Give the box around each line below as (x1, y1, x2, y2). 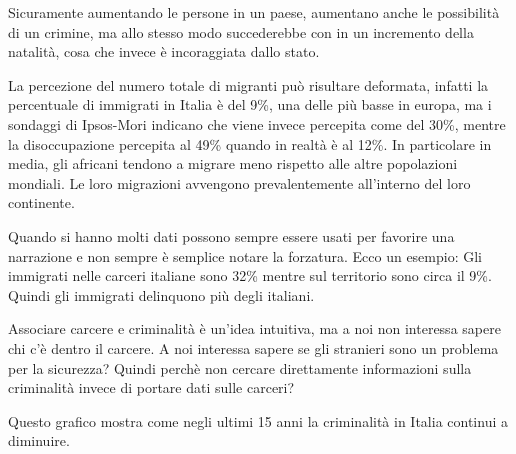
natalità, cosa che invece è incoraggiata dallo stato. (8, 41, 320, 62)
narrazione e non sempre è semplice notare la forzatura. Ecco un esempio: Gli (8, 245, 482, 266)
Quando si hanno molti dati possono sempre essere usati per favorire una (8, 225, 455, 246)
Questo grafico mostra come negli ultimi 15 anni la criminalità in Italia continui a (8, 410, 508, 431)
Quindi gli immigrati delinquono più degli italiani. (8, 284, 315, 305)
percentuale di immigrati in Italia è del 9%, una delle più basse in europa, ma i (8, 94, 492, 115)
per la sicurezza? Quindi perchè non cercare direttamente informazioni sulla (8, 357, 472, 378)
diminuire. (8, 430, 70, 451)
